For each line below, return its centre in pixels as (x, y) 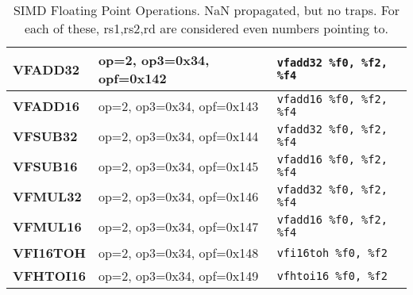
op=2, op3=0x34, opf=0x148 (178, 253)
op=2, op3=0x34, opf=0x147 (178, 226)
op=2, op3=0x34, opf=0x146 (178, 196)
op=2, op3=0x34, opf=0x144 (178, 136)
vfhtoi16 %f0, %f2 (332, 276)
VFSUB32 (45, 136)
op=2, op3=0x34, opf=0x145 (178, 166)
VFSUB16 (45, 166)
